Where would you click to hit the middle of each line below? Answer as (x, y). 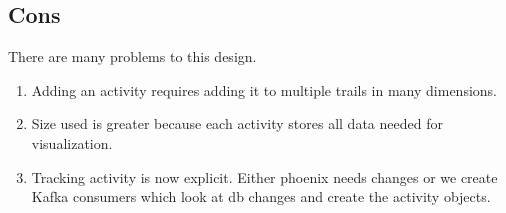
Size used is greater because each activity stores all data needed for (237, 123)
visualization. (72, 142)
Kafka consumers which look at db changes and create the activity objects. (261, 196)
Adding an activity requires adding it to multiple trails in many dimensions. (264, 89)
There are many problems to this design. (132, 56)
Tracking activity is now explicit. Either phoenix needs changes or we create (264, 176)
